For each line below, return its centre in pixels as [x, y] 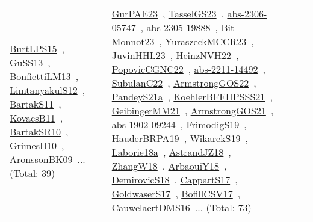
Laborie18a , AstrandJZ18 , [171, 152]
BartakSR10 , [39, 131]
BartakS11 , [36, 103]
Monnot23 [133, 41]
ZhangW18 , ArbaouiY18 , [169, 166]
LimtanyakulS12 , [48, 90]
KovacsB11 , [36, 117]
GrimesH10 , [37, 145]
